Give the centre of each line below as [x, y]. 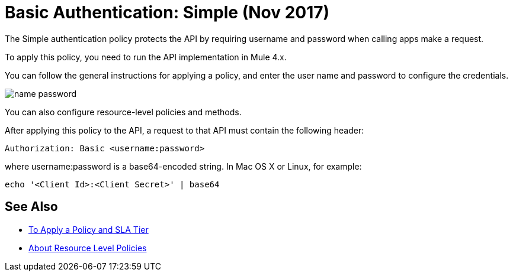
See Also [31, 207]
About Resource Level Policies [88, 248]
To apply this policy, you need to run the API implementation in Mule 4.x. [146, 57]
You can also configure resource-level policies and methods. [123, 112]
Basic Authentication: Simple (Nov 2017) [167, 12]
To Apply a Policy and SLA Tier [89, 229]
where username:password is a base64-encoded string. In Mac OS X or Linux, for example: [183, 166]
